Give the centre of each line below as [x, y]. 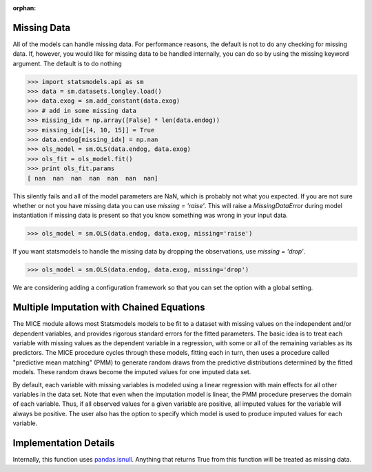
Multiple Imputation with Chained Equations [109, 308]
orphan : [24, 8]
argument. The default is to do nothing [67, 63]
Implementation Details [64, 443]
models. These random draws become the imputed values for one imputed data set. [132, 372]
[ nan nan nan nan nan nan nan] [93, 178]
